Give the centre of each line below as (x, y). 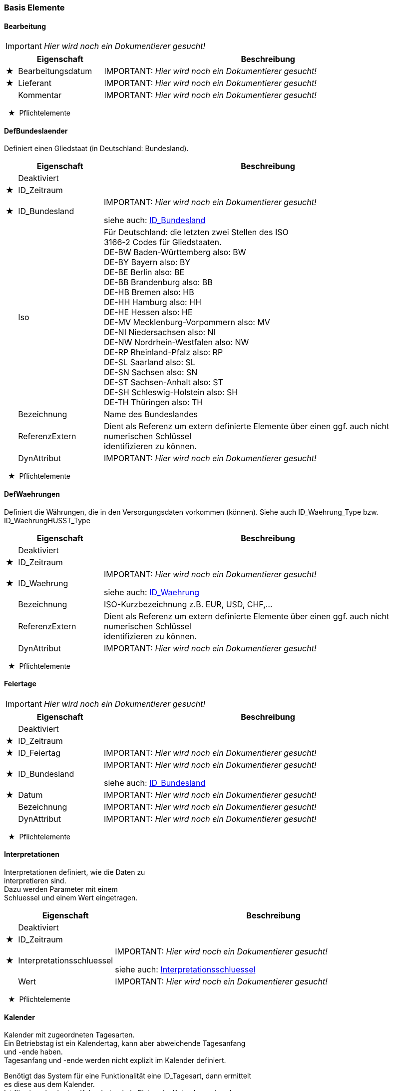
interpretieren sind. (35, 881)
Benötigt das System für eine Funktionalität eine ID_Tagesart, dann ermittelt (128, 1076)
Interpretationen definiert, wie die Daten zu (75, 872)
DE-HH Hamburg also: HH (153, 302)
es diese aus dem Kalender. (49, 1084)
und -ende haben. (33, 1052)
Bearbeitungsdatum (55, 71)
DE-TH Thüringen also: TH (154, 402)
